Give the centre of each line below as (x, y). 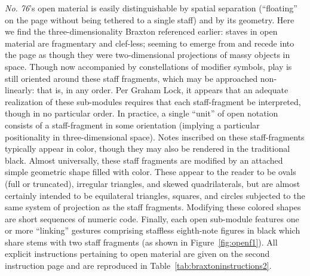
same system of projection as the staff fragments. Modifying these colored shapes (153, 207)
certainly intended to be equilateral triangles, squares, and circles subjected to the (155, 195)
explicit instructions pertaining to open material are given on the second (137, 254)
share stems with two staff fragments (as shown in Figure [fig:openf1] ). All (141, 242)
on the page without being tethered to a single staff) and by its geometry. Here (150, 19)
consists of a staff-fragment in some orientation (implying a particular (132, 125)
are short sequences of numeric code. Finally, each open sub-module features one (152, 218)
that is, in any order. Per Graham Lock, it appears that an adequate (163, 90)
